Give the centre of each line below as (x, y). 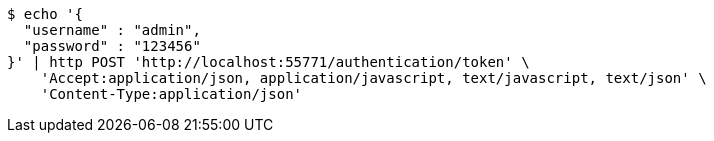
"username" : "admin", (112, 30)
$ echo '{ (45, 14)
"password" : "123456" (112, 46)
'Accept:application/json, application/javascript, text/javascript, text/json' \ (373, 78)
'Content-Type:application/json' (171, 94)
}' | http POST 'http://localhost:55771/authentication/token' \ (268, 62)
